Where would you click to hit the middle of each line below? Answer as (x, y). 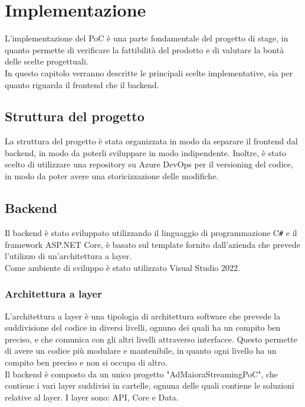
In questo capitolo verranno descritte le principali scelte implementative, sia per (149, 72)
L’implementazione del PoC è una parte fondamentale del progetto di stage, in (147, 38)
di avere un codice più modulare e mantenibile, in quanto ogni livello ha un (141, 351)
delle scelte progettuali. (47, 61)
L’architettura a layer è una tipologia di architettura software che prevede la (143, 316)
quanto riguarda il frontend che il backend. (82, 84)
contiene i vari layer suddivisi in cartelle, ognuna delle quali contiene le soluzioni (150, 385)
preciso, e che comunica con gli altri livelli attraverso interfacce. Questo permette (151, 339)
